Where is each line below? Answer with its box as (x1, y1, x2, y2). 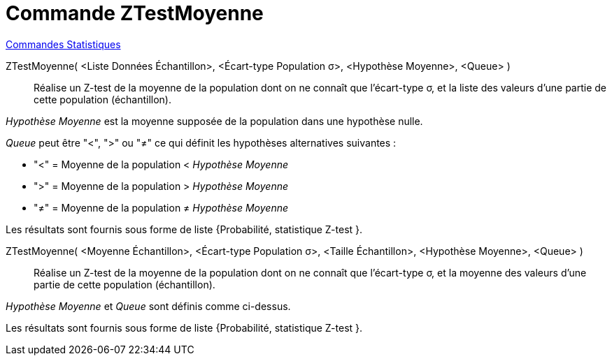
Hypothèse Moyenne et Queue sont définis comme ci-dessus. (6, 300, 291, 312)
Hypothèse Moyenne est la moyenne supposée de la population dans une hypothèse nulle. (6, 115, 423, 127)
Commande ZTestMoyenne (6, 1, 264, 25)
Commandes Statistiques (6, 38, 121, 50)
